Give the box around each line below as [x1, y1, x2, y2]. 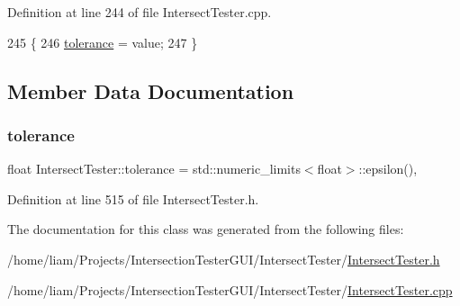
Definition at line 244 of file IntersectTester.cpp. [7, 3, 272, 21]
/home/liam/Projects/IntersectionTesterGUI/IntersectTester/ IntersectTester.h [7, 249, 440, 268]
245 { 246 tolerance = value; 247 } [7, 32, 198, 51]
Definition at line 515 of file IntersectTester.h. [7, 189, 259, 208]
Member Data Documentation [7, 76, 294, 104]
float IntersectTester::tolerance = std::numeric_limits [7, 159, 301, 178]
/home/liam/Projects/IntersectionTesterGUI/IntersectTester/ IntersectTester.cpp [7, 280, 453, 299]
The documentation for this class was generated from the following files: [7, 220, 404, 238]
